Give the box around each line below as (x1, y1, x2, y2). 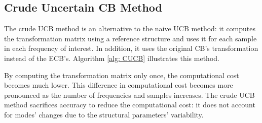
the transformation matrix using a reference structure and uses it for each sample (4, 33, 257, 43)
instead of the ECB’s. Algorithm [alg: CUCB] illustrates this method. (4, 52, 219, 63)
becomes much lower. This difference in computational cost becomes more (4, 80, 233, 90)
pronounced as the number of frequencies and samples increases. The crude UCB (4, 89, 255, 100)
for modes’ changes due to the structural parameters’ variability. (4, 109, 204, 119)
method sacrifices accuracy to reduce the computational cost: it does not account (4, 99, 255, 110)
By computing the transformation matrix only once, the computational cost (4, 70, 239, 80)
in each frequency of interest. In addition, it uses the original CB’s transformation (4, 43, 258, 53)
